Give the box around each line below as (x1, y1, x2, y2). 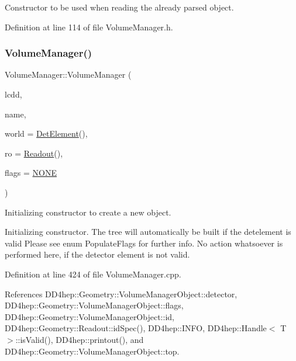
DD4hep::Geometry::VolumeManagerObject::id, (5, 310, 174, 322)
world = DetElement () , (5, 127, 88, 140)
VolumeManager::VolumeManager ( (5, 68, 132, 81)
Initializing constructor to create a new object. (5, 206, 171, 218)
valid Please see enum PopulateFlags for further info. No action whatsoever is (5, 237, 283, 249)
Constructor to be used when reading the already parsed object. (5, 1, 234, 13)
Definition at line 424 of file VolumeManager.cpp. (5, 268, 181, 280)
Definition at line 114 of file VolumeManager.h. (5, 20, 173, 33)
